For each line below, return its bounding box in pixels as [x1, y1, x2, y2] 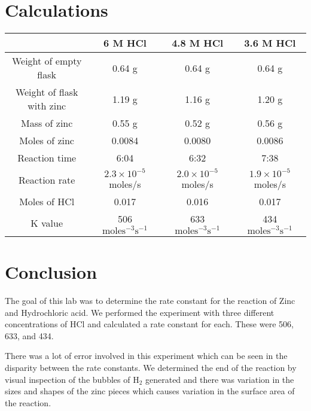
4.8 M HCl [172, 36, 224, 50]
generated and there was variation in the [145, 373, 294, 385]
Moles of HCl [19, 194, 75, 209]
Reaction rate [18, 172, 75, 187]
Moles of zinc [19, 133, 74, 148]
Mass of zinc [20, 116, 73, 130]
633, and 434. [5, 329, 54, 342]
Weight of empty [11, 54, 82, 68]
